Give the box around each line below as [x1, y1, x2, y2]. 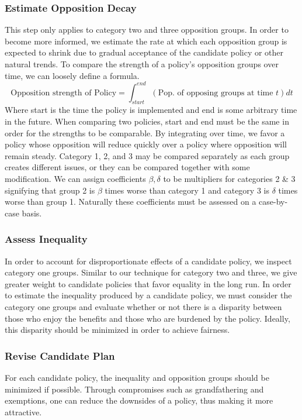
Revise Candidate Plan [5, 348, 115, 363]
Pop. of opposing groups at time [158, 88, 273, 97]
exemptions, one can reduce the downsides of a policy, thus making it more [5, 394, 273, 407]
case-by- [259, 195, 288, 208]
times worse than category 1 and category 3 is [105, 184, 269, 196]
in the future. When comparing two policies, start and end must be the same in [5, 115, 289, 128]
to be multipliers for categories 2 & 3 [163, 173, 296, 185]
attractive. [5, 405, 42, 418]
